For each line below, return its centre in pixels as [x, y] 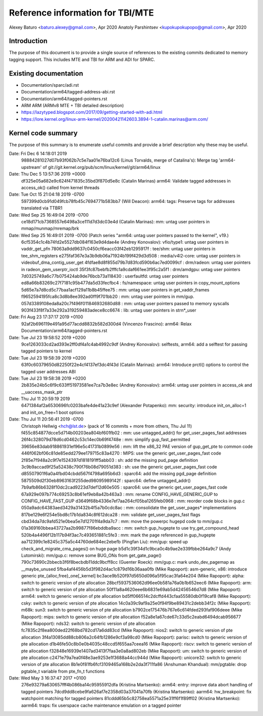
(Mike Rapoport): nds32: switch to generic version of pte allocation [88, 624]
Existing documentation [46, 73]
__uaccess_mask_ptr [42, 392]
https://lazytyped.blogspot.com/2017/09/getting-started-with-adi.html [92, 112]
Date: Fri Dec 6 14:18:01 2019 [38, 154]
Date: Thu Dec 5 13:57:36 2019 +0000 [47, 174]
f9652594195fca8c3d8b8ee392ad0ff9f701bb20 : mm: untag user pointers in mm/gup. [108, 296]
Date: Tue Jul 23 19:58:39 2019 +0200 [47, 358]
